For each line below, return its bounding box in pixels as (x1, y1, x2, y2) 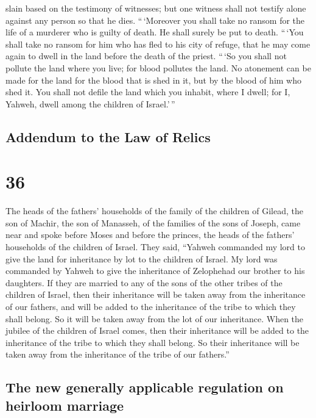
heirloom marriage (5, 395, 124, 414)
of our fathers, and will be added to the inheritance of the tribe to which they (5, 300, 296, 312)
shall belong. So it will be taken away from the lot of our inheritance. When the (5, 312, 304, 325)
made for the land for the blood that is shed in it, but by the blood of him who (5, 73, 302, 86)
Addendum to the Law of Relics (5, 127, 211, 146)
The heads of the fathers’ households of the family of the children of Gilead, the (5, 204, 303, 217)
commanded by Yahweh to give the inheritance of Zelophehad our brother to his (5, 264, 305, 277)
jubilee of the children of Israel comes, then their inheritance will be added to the (5, 324, 309, 337)
